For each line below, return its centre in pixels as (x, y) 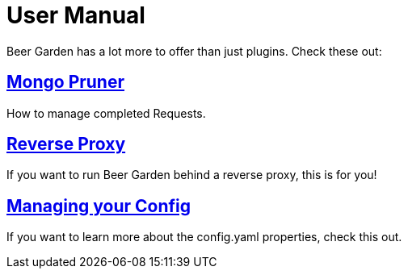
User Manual (76, 15)
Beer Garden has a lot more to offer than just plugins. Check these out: (194, 51)
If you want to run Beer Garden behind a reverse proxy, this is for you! (192, 175)
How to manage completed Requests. (106, 113)
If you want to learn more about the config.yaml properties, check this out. (204, 237)
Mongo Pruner (66, 82)
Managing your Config (99, 206)
